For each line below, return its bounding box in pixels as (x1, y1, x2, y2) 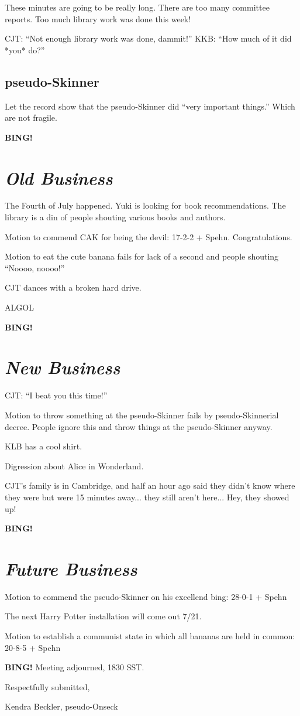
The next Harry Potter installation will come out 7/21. (5, 610, 202, 622)
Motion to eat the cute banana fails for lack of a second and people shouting (5, 250, 279, 262)
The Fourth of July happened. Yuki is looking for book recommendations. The (5, 199, 286, 212)
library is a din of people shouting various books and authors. (5, 211, 226, 223)
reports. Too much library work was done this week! (5, 12, 191, 25)
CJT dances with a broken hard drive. (5, 281, 142, 294)
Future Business (5, 556, 137, 581)
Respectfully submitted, (5, 680, 90, 693)
